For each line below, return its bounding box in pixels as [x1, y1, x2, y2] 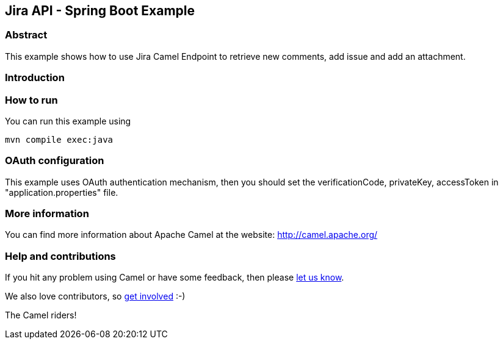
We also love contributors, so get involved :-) [5, 291, 186, 302]
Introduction [5, 71, 65, 84]
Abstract [5, 29, 48, 41]
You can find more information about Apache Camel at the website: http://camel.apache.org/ [5, 229, 378, 240]
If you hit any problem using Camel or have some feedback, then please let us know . [5, 272, 344, 283]
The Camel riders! [5, 310, 77, 321]
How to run [5, 93, 58, 106]
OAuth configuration [5, 154, 104, 167]
